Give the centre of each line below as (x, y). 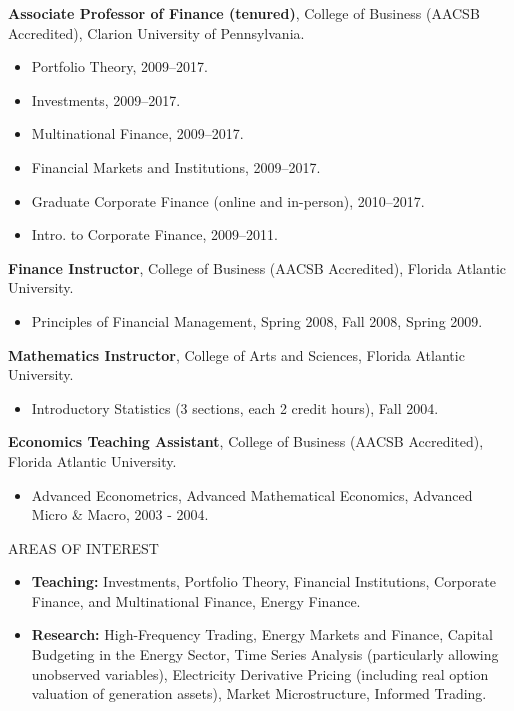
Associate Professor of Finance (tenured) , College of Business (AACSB (244, 13)
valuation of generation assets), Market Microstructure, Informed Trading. (259, 693)
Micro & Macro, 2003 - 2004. (120, 514)
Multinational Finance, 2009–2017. (137, 133)
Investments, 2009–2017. (106, 99)
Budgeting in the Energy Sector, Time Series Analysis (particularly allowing (265, 654)
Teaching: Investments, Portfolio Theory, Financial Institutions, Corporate (263, 581)
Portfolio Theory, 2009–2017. (119, 66)
